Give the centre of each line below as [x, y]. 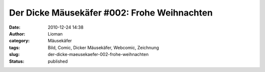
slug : [14, 54]
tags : [14, 47]
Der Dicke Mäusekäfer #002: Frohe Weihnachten [111, 13]
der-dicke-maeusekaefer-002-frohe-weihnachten [98, 54]
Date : [15, 27]
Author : [17, 34]
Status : [17, 61]
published [58, 61]
